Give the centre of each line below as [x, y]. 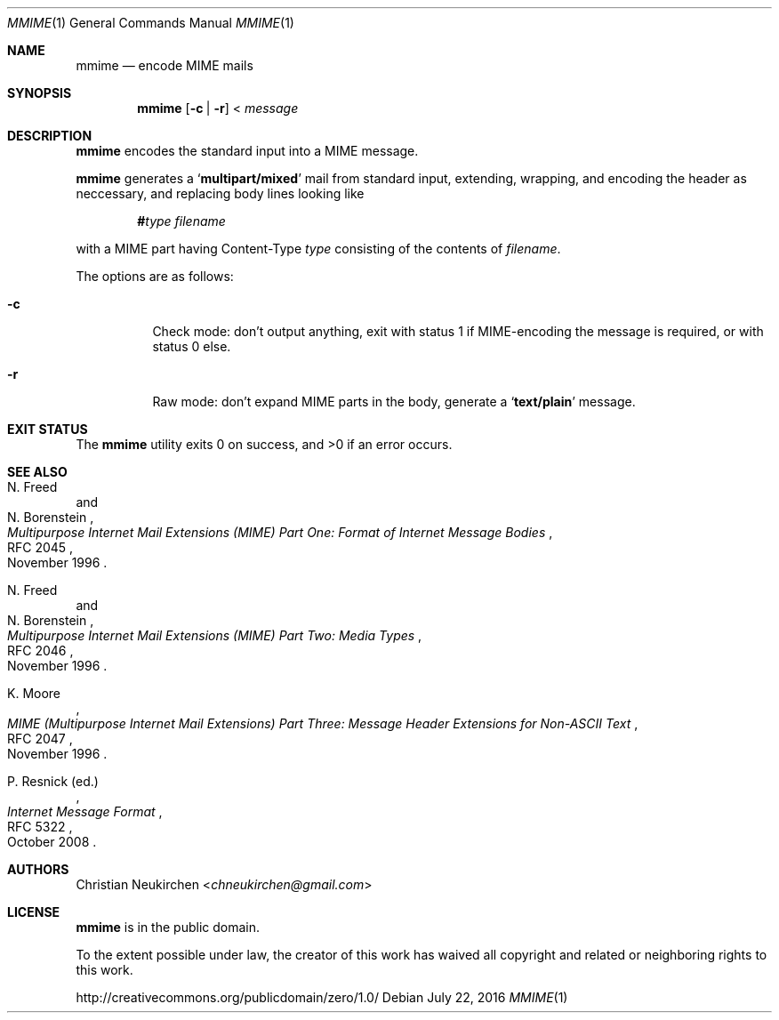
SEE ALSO [37, 472]
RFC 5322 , [40, 827]
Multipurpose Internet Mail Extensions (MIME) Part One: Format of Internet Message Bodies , [280, 532]
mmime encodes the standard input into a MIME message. [247, 151]
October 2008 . [52, 842]
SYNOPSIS [40, 93]
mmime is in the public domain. [168, 927]
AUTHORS [38, 869]
